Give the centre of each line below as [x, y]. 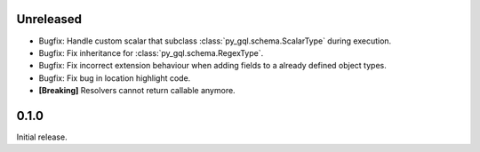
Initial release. [42, 137]
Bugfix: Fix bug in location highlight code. [115, 78]
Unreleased [49, 19]
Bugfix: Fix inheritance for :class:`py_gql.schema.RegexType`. [151, 52]
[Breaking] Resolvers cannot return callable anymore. [137, 91]
